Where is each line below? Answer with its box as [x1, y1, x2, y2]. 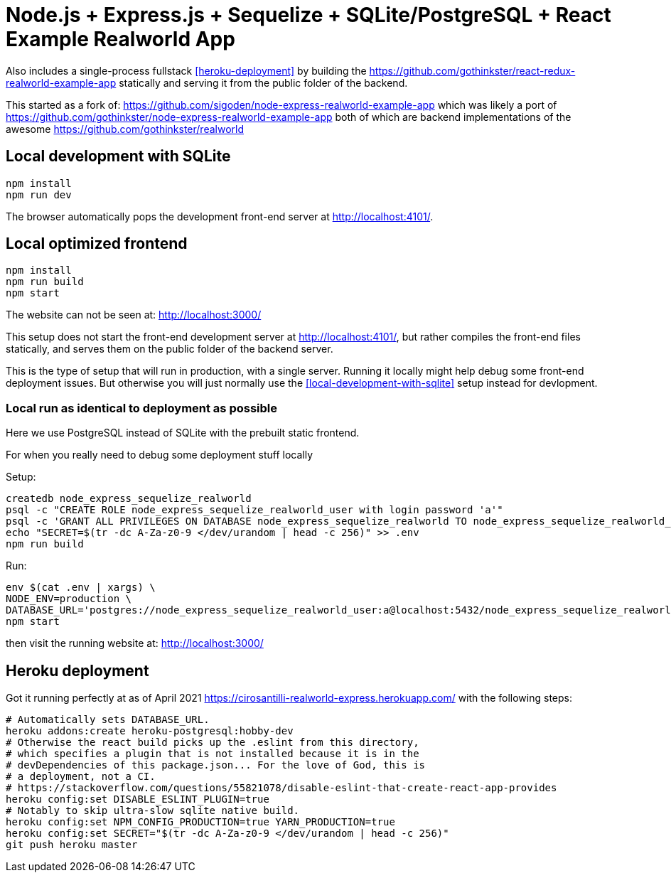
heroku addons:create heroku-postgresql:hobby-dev [6, 725, 294, 737]
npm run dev [6, 188, 72, 200]
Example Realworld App [6, 27, 235, 51]
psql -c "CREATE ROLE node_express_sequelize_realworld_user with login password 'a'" [6, 504, 503, 516]
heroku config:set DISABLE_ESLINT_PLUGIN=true [6, 793, 269, 805]
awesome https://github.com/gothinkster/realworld [6, 122, 244, 135]
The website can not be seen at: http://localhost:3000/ [6, 309, 262, 321]
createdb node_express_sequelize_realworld [6, 493, 252, 505]
